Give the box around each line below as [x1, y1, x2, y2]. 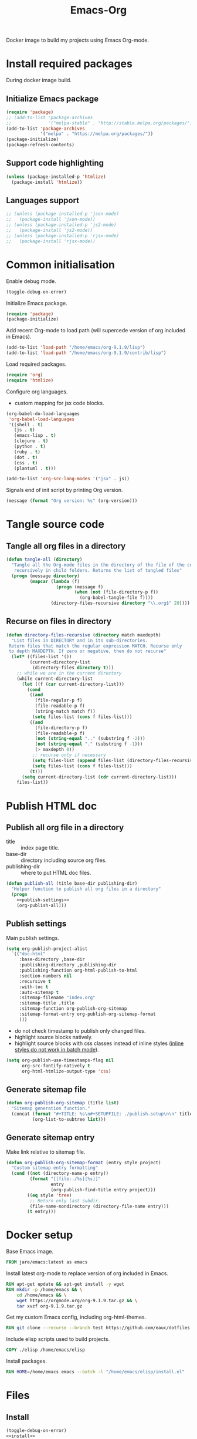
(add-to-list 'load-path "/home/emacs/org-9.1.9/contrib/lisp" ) [6, 350, 167, 356]
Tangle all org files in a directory [6, 541, 126, 551]
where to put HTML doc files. [21, 870, 91, 877]
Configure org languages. [6, 388, 68, 395]
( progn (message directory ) [11, 573, 80, 579]
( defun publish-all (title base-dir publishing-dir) [6, 881, 138, 887]
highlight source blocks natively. [14, 1033, 93, 1040]
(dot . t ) [13, 454, 38, 460]
